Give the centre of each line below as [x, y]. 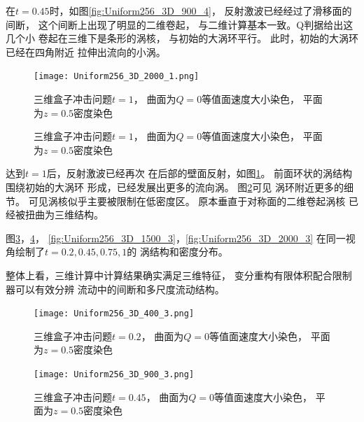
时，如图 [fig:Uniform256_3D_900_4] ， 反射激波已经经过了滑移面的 [201, 10]
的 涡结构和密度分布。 [177, 252]
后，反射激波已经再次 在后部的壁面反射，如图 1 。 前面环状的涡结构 [199, 173]
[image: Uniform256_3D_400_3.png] [114, 314]
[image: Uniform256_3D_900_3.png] [114, 374]
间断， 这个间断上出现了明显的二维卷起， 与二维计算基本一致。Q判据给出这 [180, 24]
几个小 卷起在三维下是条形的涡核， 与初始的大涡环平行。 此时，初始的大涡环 [182, 38]
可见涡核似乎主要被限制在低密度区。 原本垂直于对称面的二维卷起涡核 [187, 201]
